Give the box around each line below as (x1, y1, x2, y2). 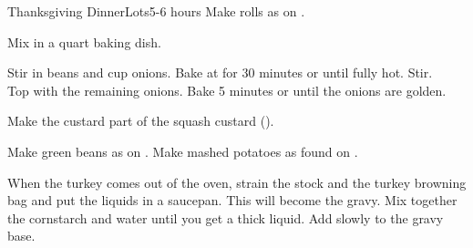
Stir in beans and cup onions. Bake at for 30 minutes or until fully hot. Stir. (7, 63, 433, 82)
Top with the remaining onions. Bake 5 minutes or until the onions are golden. (7, 80, 447, 99)
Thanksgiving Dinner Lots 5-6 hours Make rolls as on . (7, 2, 305, 20)
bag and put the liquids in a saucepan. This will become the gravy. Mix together (7, 191, 458, 210)
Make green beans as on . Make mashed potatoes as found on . (7, 141, 358, 160)
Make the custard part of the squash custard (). (7, 111, 274, 130)
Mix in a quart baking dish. (7, 32, 161, 51)
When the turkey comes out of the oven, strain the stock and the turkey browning (7, 172, 467, 191)
